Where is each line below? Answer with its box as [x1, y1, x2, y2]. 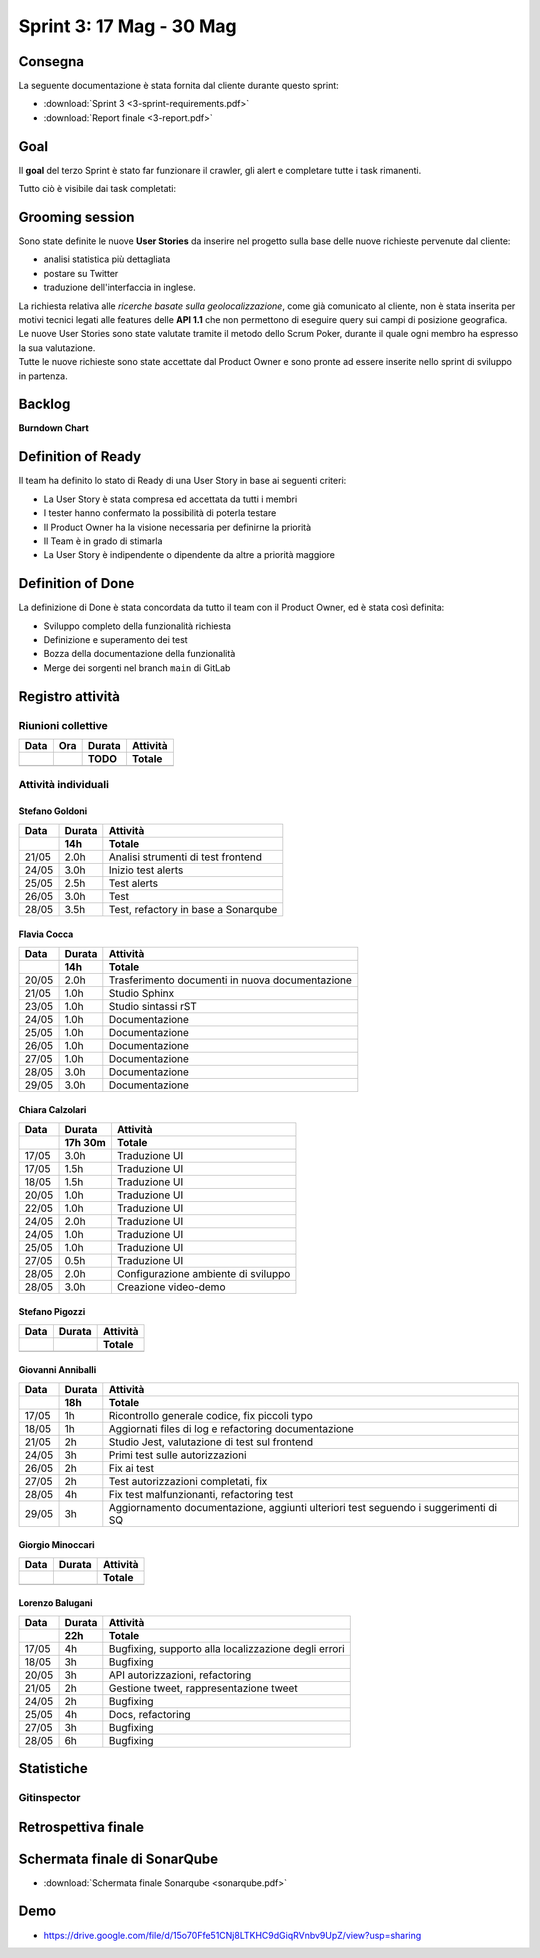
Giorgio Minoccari [18, 1539, 95, 1551]
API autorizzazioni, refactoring [108, 1668, 252, 1682]
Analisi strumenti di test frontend [108, 850, 262, 864]
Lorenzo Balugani [18, 1597, 93, 1609]
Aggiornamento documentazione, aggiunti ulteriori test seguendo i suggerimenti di [108, 1500, 498, 1514]
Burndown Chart [18, 422, 89, 434]
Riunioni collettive [18, 718, 109, 732]
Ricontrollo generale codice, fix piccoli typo [108, 1408, 314, 1422]
